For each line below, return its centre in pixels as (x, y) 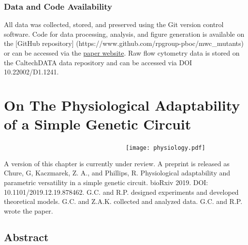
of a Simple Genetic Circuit (98, 124)
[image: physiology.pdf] (166, 148)
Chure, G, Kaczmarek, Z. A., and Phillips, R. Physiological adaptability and (117, 173)
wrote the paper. (29, 210)
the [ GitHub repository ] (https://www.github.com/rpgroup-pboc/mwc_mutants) (124, 43)
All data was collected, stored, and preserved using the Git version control (114, 24)
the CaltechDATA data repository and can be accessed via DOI (98, 62)
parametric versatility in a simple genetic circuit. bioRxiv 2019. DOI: (106, 182)
